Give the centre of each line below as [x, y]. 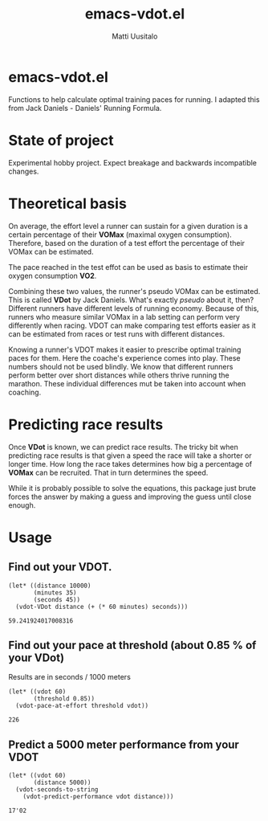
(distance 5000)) [62, 783]
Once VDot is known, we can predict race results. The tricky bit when [123, 447]
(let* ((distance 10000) [50, 586]
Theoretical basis [67, 204]
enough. [22, 505]
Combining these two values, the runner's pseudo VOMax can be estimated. [134, 291]
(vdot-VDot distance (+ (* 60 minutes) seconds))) [102, 607]
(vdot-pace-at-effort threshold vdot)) [82, 706]
